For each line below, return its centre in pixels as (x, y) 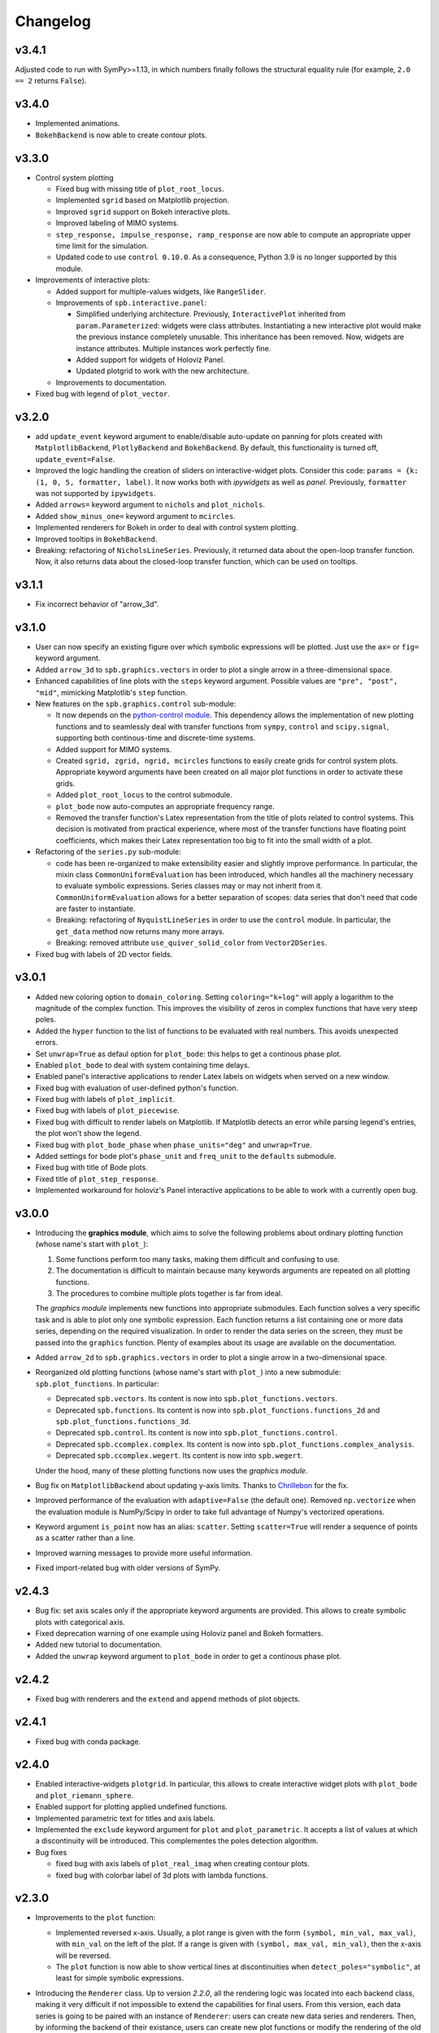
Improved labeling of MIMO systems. (117, 223)
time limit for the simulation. (102, 246)
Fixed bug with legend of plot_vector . (103, 394)
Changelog (53, 21)
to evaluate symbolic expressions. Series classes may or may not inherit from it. (189, 886)
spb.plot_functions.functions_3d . (123, 1421)
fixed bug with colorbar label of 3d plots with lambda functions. (162, 1875)
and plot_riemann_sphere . (85, 1795)
